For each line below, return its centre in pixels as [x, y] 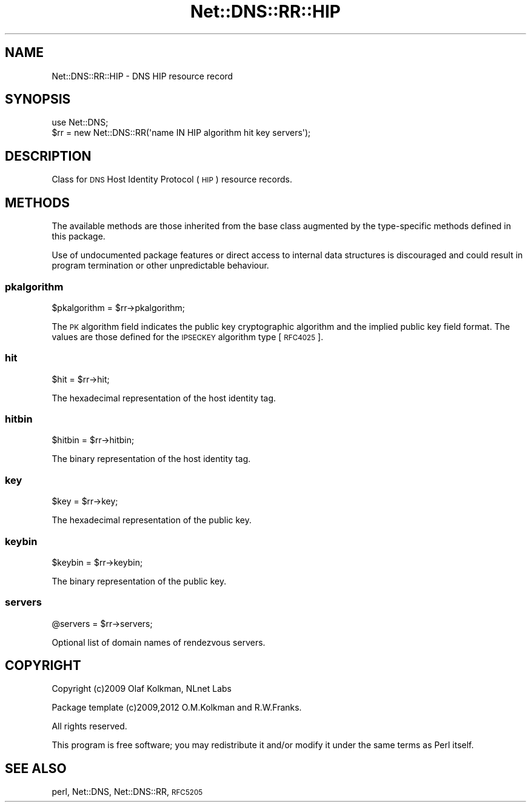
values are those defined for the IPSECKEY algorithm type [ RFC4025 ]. [188, 337]
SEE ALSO [36, 768]
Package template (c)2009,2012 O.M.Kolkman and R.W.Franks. [177, 708]
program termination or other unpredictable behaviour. [160, 266]
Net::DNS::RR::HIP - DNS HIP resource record [142, 76]
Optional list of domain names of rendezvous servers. [159, 642]
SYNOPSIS [38, 99]
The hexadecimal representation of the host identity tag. [164, 398]
